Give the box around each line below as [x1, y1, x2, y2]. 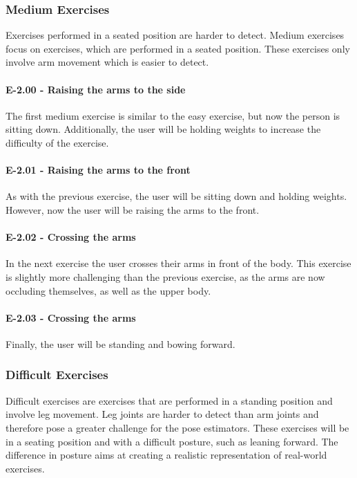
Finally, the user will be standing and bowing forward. [6, 336, 235, 351]
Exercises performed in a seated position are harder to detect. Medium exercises [6, 28, 345, 42]
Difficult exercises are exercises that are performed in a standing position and [6, 393, 333, 407]
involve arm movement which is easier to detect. [6, 55, 209, 69]
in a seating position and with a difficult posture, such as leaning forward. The [6, 434, 338, 448]
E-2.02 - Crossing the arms [6, 230, 136, 244]
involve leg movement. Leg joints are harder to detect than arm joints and [6, 407, 319, 421]
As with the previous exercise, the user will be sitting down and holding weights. [6, 189, 347, 203]
